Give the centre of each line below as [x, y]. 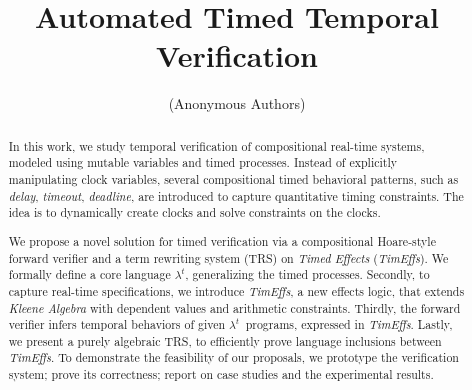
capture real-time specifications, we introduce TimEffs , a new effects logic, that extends [236, 290]
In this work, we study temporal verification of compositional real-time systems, [216, 145]
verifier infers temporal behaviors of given [117, 324]
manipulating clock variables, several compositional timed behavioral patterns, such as [233, 179]
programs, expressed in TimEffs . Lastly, [349, 324]
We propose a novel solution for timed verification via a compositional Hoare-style [222, 240]
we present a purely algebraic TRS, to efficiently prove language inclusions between [225, 340]
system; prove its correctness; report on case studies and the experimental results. [221, 374]
